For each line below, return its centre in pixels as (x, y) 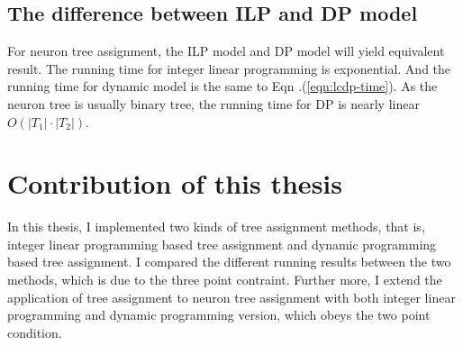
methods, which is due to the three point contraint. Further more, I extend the (225, 280)
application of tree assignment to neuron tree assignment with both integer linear (231, 297)
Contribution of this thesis (175, 183)
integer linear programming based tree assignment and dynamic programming (222, 244)
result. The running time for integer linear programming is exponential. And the (229, 68)
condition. (35, 332)
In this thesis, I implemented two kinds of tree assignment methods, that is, (216, 227)
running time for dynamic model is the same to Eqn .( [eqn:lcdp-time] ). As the (222, 86)
